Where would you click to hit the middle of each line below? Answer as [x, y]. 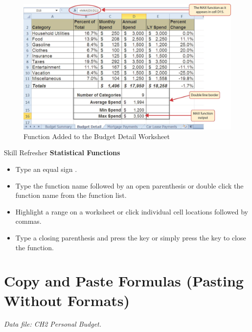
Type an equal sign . [46, 169]
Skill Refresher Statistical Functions [62, 153]
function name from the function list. [71, 195]
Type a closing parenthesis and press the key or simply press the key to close [131, 238]
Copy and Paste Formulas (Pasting [124, 281]
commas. [28, 221]
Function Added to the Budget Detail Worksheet [97, 136]
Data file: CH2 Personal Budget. [53, 323]
